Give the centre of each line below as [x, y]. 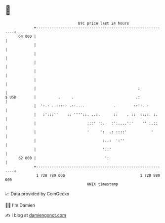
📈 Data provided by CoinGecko [37, 194]
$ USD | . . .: [73, 97]
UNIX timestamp [103, 184]
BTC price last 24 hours [104, 23]
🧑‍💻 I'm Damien [20, 205]
